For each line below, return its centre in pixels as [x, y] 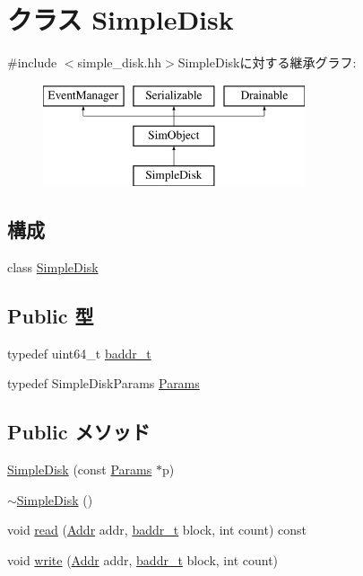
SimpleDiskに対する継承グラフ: [267, 62]
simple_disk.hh [120, 62]
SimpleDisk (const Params [80, 470]
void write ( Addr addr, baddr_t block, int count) [143, 559]
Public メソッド [79, 432]
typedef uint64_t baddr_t [79, 353]
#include [32, 62]
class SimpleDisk [53, 266]
